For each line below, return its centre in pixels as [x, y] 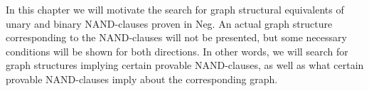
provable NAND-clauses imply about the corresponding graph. [142, 79]
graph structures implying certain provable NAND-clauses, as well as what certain [185, 65]
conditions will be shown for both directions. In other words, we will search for [177, 51]
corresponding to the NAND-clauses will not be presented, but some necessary [176, 37]
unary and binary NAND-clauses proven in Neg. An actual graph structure [169, 23]
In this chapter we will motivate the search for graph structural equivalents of [175, 9]
